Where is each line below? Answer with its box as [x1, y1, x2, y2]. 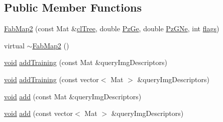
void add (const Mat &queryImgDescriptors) [4, 91, 142, 101]
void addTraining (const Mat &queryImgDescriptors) [4, 57, 167, 68]
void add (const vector [4, 108, 73, 118]
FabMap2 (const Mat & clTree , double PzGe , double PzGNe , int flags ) [4, 23, 219, 34]
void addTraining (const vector [4, 74, 99, 84]
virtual [4, 40, 25, 50]
